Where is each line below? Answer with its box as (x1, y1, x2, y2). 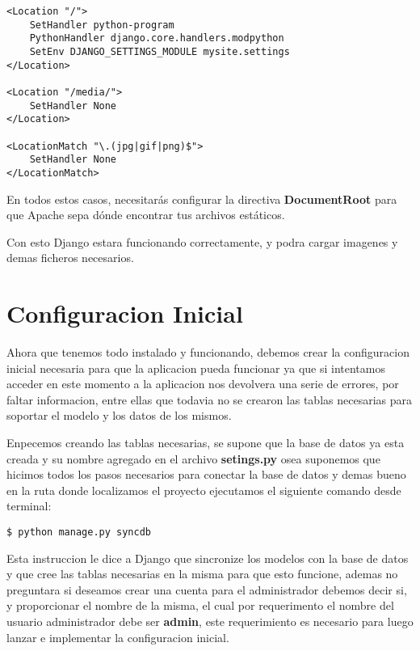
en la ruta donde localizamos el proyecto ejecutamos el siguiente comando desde (6, 481, 401, 498)
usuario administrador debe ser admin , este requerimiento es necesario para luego (6, 613, 414, 629)
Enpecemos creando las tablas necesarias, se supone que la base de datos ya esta (6, 434, 405, 450)
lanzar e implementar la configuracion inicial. (6, 628, 229, 645)
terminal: (6, 497, 52, 514)
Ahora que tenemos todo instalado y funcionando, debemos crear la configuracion (6, 344, 409, 361)
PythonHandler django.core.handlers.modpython (29, 32, 284, 44)
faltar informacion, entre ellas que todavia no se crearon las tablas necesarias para (6, 391, 412, 408)
